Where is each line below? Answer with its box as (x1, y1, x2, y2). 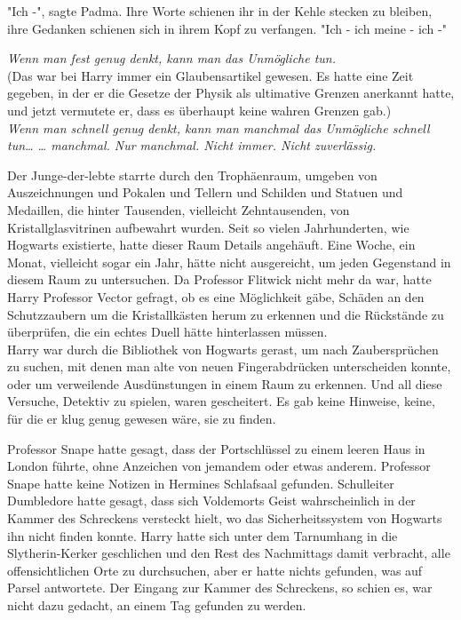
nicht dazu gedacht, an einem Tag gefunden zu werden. (7, 596, 306, 614)
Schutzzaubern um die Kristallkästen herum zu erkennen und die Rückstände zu (7, 305, 444, 323)
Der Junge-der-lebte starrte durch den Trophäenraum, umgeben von (7, 165, 378, 184)
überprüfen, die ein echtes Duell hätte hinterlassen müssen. (7, 322, 328, 341)
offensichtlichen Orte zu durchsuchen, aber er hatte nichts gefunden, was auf (7, 560, 423, 579)
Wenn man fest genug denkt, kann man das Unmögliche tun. (7, 49, 337, 68)
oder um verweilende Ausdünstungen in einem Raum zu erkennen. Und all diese (7, 374, 442, 393)
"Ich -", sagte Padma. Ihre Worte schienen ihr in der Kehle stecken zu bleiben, (7, 2, 433, 20)
